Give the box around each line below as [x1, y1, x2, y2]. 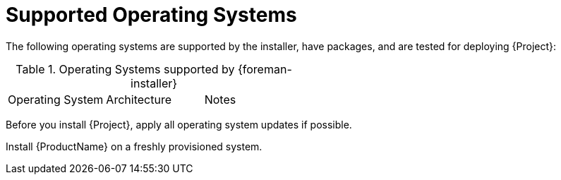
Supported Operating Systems [6, 3, 297, 27]
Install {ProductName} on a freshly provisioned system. [6, 140, 263, 152]
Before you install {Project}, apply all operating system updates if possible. [6, 118, 352, 131]
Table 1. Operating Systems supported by [16, 61, 235, 76]
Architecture [106, 92, 171, 107]
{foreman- [237, 61, 292, 76]
